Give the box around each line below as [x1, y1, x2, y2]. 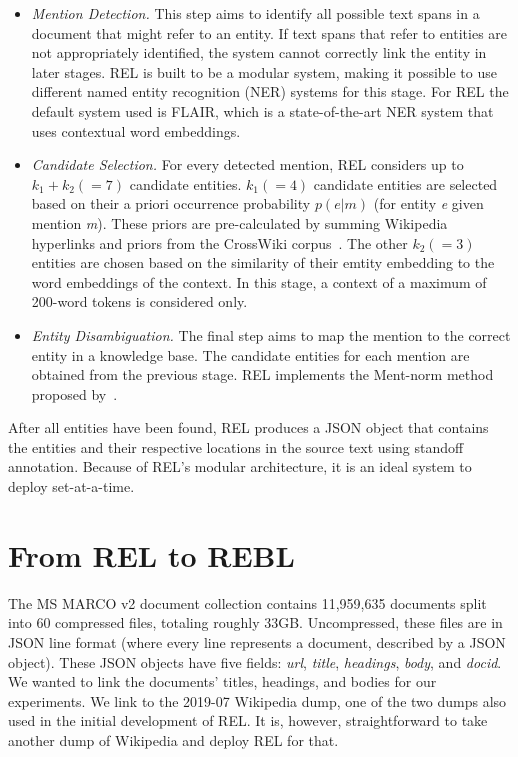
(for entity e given [373, 193, 484, 214]
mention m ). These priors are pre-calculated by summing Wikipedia [31, 212, 448, 233]
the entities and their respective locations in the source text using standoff [8, 436, 464, 457]
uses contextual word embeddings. [31, 120, 241, 141]
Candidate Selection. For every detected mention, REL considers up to [31, 154, 464, 175]
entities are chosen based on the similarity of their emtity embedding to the [31, 252, 495, 273]
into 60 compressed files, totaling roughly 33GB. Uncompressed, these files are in [8, 612, 503, 633]
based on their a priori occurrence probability [31, 193, 311, 214]
